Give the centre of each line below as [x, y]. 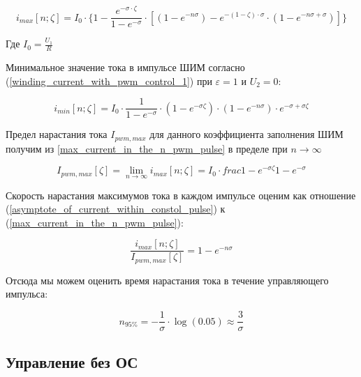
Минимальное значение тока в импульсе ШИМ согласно [125, 67]
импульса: [27, 294]
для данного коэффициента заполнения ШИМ [246, 134]
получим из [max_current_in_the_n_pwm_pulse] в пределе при [147, 148]
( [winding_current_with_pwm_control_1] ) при [109, 80]
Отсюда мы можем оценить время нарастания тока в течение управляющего [167, 280]
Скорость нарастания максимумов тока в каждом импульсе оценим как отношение [181, 195]
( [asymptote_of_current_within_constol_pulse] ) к [116, 209]
